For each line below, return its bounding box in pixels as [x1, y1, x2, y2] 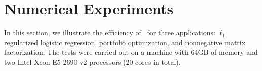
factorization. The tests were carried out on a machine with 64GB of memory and [4, 47, 258, 57]
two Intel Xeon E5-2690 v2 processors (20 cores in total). [4, 56, 181, 67]
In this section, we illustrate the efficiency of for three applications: [4, 27, 215, 38]
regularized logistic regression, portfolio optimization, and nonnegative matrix [4, 37, 246, 47]
